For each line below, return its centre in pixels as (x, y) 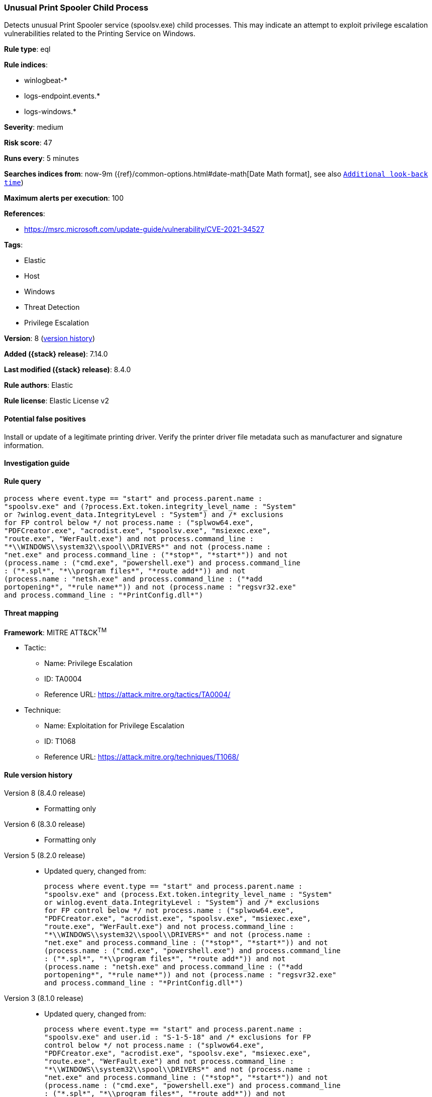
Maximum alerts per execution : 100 (64, 198)
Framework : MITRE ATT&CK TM (56, 631)
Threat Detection (52, 307)
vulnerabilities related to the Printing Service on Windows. (100, 34)
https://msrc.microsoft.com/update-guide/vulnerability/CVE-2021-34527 (144, 229)
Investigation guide (37, 463)
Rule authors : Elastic (39, 385)
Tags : (14, 245)
